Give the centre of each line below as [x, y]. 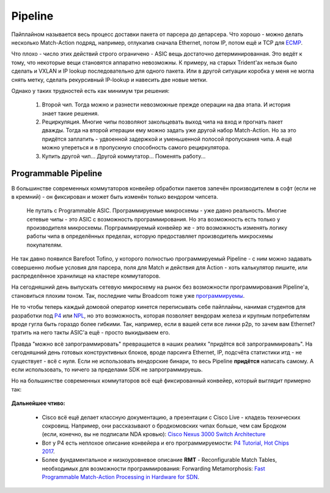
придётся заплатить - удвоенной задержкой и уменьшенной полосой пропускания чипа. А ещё [167, 139]
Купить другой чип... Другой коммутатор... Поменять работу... [124, 156]
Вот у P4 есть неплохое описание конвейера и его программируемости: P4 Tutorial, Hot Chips [166, 443]
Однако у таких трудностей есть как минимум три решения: [90, 91]
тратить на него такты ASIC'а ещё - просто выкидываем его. [91, 333]
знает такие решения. [70, 113]
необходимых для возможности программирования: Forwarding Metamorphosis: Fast [153, 469]
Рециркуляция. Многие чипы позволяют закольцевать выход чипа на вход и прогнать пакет [163, 122]
